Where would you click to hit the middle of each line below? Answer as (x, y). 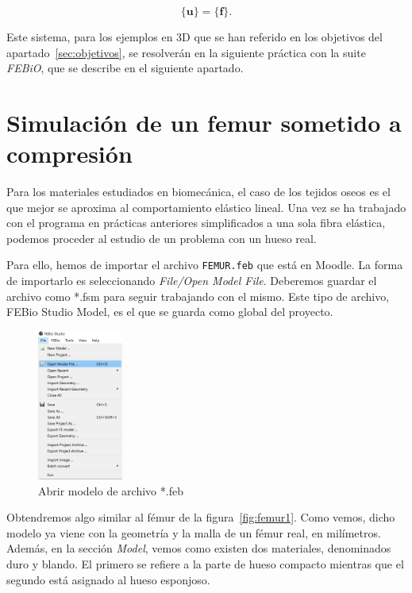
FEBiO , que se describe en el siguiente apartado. (125, 68)
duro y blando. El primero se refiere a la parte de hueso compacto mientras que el (205, 563)
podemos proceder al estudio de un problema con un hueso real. (162, 238)
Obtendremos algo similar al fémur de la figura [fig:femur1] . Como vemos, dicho (201, 517)
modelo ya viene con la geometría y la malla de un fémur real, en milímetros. (194, 532)
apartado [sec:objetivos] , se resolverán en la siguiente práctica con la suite (186, 52)
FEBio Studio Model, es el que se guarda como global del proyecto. (170, 312)
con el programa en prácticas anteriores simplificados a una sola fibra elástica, (196, 223)
